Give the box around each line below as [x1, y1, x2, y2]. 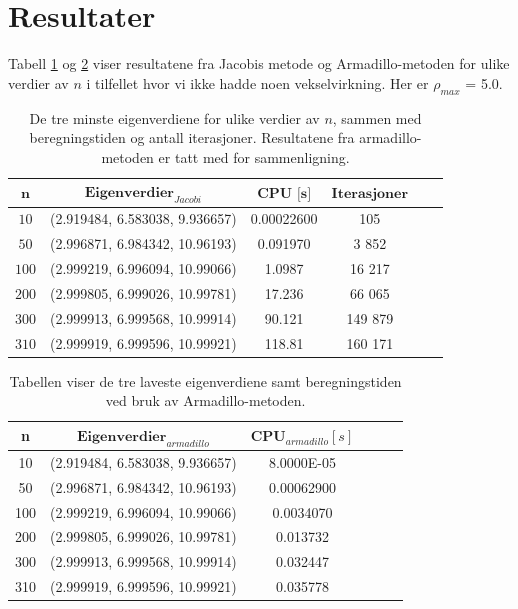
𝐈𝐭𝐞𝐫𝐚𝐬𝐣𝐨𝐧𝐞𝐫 [331, 186, 409, 201]
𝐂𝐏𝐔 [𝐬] [257, 186, 312, 201]
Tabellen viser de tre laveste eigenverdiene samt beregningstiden [9, 370, 402, 391]
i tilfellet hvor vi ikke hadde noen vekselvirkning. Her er [86, 72, 429, 93]
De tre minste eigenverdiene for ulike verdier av [29, 107, 320, 128]
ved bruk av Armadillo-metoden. [105, 390, 306, 411]
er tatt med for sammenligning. [158, 146, 350, 167]
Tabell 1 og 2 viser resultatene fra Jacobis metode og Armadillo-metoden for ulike [8, 53, 510, 74]
